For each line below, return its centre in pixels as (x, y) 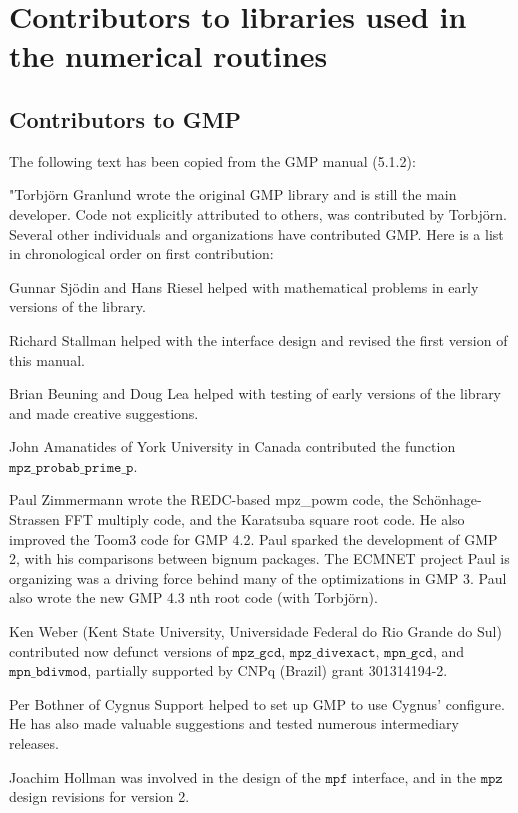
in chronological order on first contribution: (141, 253)
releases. (34, 743)
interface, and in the (414, 776)
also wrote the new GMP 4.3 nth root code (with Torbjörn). (193, 597)
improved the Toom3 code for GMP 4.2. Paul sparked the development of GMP (253, 538)
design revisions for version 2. (99, 796)
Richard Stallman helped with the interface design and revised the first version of (258, 339)
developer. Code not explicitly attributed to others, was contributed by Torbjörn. (258, 213)
